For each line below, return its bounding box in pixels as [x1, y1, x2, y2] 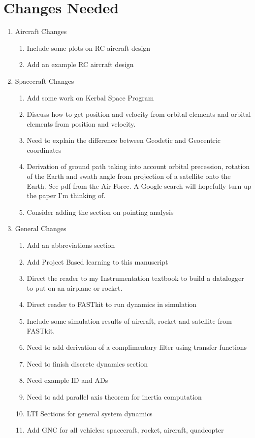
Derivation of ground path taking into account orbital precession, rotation [27, 161, 250, 171]
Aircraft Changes [15, 26, 67, 36]
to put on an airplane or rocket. [27, 282, 123, 293]
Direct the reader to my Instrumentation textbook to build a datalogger [27, 273, 244, 283]
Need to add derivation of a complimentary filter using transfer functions [27, 342, 247, 352]
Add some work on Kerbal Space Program [27, 92, 154, 102]
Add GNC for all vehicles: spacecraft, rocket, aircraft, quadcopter [27, 425, 224, 435]
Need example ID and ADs [27, 375, 108, 385]
